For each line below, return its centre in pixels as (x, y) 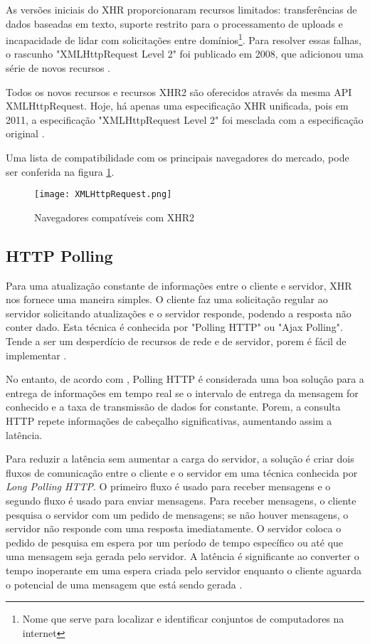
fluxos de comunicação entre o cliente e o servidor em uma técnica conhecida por (182, 472)
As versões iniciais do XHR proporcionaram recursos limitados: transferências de (181, 9)
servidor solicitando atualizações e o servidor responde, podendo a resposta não (179, 313)
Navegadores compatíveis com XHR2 (115, 217)
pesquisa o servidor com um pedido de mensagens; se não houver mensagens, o (177, 514)
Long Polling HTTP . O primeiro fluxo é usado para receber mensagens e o (168, 486)
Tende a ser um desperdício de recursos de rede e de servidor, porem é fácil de (176, 341)
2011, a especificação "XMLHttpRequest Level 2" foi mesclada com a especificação (185, 119)
